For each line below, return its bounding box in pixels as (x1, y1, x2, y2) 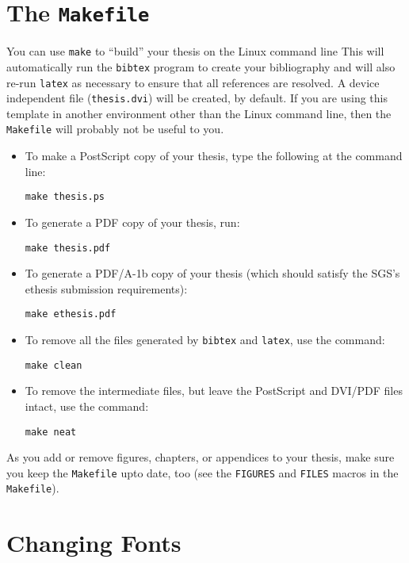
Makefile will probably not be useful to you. (6, 121, 224, 137)
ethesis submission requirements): (25, 280, 188, 297)
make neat (25, 426, 77, 438)
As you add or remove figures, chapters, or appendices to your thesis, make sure (6, 449, 395, 465)
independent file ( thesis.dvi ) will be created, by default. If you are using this (6, 90, 388, 106)
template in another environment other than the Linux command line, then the (6, 105, 392, 121)
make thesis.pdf (25, 242, 111, 254)
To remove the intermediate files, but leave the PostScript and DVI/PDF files (25, 382, 403, 399)
